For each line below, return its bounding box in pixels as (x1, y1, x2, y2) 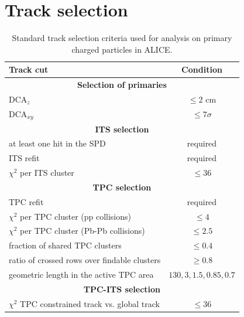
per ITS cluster (20, 166, 74, 179)
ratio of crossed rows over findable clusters (9, 254, 161, 266)
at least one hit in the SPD (9, 137, 106, 149)
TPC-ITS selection (83, 282, 161, 295)
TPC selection (92, 180, 152, 193)
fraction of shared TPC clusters (9, 239, 122, 251)
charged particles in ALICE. (71, 43, 173, 55)
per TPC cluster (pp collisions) (20, 210, 132, 222)
